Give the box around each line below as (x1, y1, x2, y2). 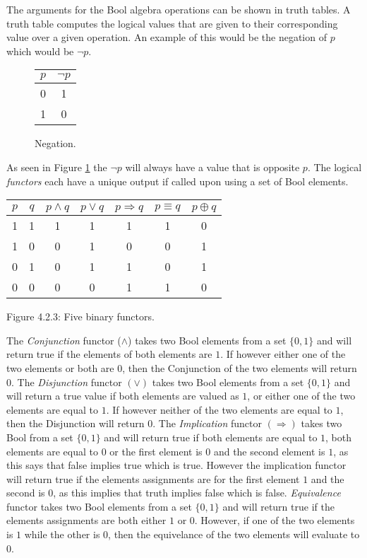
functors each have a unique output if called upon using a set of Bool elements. (6, 173, 349, 188)
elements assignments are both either (6, 513, 167, 528)
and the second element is (213, 443, 325, 458)
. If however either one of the (220, 347, 346, 361)
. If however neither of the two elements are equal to (106, 402, 332, 417)
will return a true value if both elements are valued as (6, 388, 239, 403)
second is (6, 485, 45, 500)
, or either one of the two (247, 388, 356, 403)
